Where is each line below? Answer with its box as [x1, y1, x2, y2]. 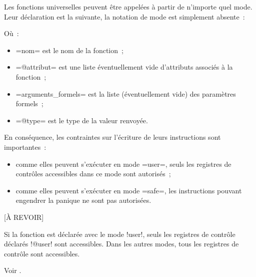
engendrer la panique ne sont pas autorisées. [15, 195, 151, 205]
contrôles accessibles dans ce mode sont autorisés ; [15, 168, 171, 179]
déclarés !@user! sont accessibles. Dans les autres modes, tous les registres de [4, 238, 239, 249]
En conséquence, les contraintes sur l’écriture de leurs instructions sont [4, 132, 221, 142]
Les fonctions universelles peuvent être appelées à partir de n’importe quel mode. [4, 2, 252, 12]
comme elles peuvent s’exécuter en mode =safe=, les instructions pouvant [15, 185, 242, 195]
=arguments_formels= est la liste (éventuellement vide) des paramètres [15, 88, 236, 99]
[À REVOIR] [4, 211, 44, 222]
